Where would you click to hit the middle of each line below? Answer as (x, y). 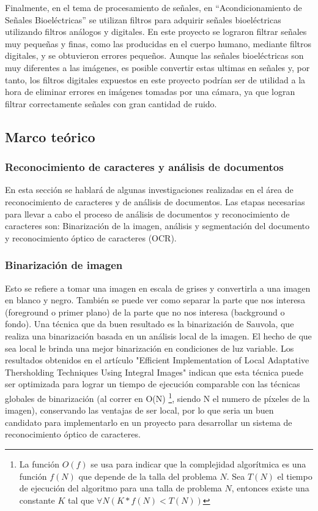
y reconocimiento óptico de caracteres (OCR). (91, 237)
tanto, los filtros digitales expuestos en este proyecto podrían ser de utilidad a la (155, 79)
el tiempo (295, 476)
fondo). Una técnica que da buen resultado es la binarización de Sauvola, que (150, 324)
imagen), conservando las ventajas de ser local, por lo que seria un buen (139, 410)
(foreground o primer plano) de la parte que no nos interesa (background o (145, 312)
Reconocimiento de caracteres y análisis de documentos (144, 167)
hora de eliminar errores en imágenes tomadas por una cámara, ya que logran (150, 92)
